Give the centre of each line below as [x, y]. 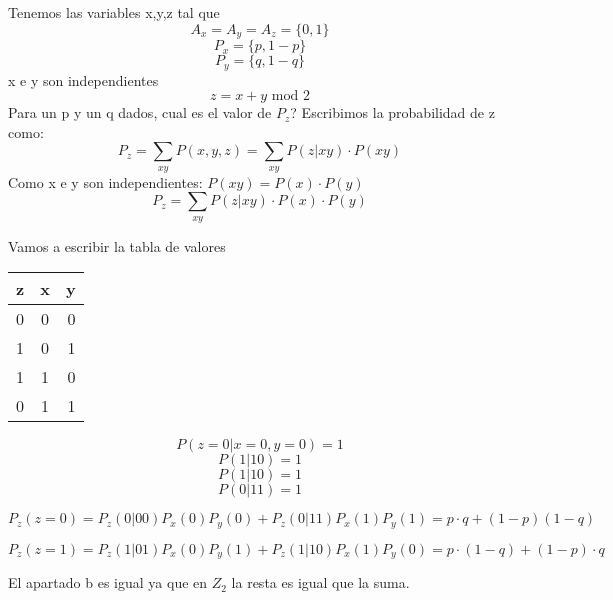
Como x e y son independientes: [105, 181]
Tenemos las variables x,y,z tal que [114, 12]
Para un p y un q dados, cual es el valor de [140, 112]
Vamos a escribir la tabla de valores [117, 245]
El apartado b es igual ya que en [108, 582]
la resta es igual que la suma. [320, 582]
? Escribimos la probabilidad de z [392, 112]
